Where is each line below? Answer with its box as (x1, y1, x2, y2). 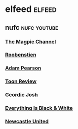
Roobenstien (5, 51, 37, 58)
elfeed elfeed (5, 3, 57, 15)
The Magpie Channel (5, 38, 56, 45)
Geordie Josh (5, 91, 38, 98)
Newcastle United (5, 118, 49, 125)
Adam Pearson (5, 64, 41, 71)
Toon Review (5, 78, 37, 85)
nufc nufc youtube (5, 23, 58, 32)
